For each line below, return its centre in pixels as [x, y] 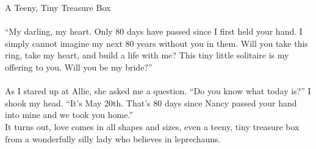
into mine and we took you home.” [69, 115]
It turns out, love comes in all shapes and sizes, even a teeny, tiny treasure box [152, 126]
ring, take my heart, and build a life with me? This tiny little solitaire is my [147, 55]
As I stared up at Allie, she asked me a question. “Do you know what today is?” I [158, 91]
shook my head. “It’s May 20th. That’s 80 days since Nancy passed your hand [151, 102]
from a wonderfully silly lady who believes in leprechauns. [113, 138]
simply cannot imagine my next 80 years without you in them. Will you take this [156, 43]
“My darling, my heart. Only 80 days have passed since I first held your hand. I [154, 31]
